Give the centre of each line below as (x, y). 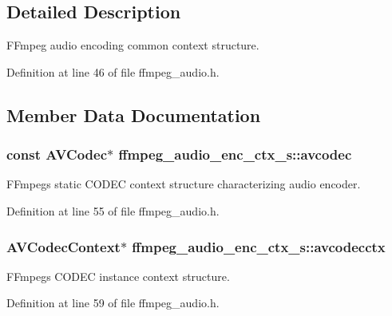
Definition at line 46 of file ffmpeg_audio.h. (113, 71)
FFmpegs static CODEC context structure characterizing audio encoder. (184, 184)
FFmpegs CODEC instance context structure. (118, 276)
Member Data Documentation (134, 115)
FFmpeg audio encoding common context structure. (133, 45)
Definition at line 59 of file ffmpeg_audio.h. (113, 303)
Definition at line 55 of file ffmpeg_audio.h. (113, 210)
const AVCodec (57, 154)
